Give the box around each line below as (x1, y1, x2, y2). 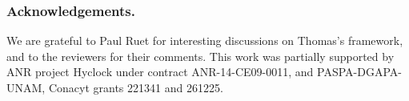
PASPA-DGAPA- (317, 63, 402, 80)
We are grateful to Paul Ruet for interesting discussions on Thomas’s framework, (6, 32, 403, 49)
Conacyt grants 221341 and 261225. (48, 79, 223, 95)
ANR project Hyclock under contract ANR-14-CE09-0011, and (6, 63, 314, 80)
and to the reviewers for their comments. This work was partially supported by (6, 47, 395, 64)
